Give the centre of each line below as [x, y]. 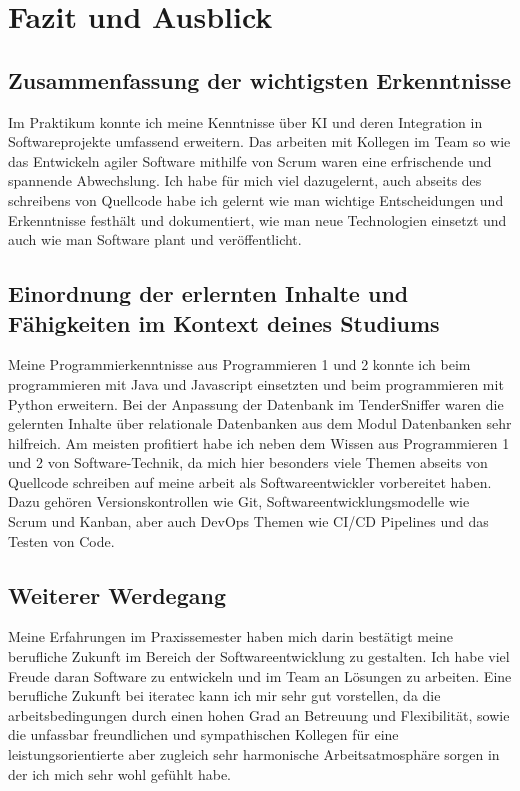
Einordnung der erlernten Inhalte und [208, 293]
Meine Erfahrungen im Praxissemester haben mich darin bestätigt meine [231, 636]
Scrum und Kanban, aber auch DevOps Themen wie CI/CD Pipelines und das [248, 521]
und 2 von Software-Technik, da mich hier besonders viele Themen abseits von [248, 462]
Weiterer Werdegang [117, 594]
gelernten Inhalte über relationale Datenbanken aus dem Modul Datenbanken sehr [260, 423]
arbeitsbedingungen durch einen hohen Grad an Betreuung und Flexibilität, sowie [259, 714]
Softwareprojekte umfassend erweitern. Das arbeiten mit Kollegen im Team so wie [259, 141]
